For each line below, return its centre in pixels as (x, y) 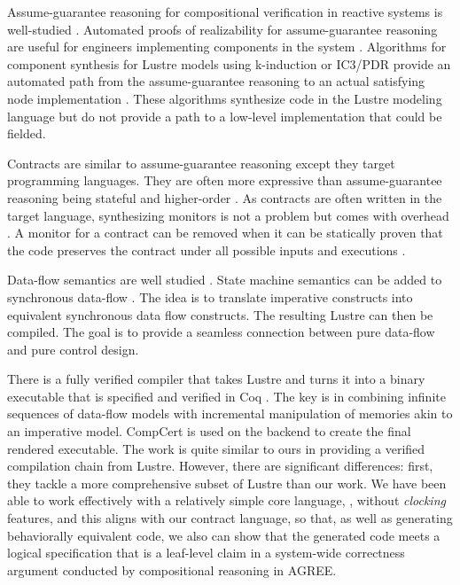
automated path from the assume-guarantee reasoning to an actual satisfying (216, 81)
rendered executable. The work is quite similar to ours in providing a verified (216, 448)
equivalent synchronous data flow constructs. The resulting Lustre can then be (220, 314)
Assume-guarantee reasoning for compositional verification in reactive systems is (225, 12)
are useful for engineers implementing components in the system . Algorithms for (227, 47)
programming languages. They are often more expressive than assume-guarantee (225, 180)
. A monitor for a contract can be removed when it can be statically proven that (225, 233)
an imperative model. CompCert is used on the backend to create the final (209, 431)
